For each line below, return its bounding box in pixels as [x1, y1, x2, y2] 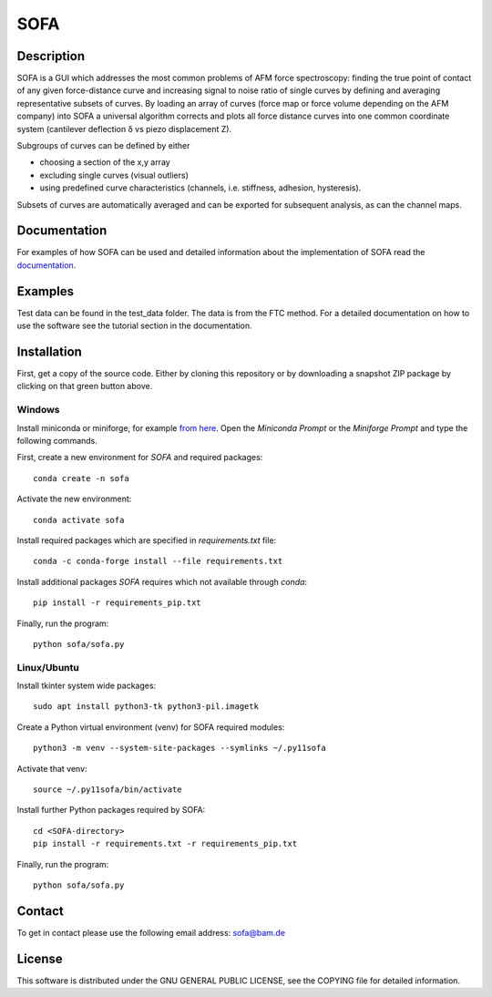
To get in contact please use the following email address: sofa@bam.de [16, 927, 286, 938]
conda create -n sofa [33, 473, 129, 483]
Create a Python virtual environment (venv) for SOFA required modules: [16, 721, 285, 733]
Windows [16, 404, 60, 416]
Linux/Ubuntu [16, 661, 79, 673]
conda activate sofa [33, 515, 125, 525]
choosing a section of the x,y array [39, 157, 170, 168]
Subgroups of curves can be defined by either [16, 140, 190, 151]
